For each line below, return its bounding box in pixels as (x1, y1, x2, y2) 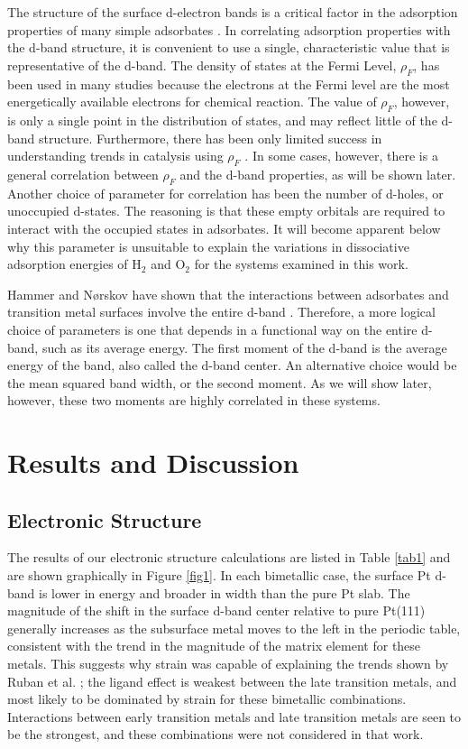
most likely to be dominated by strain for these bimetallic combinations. (7, 689, 407, 708)
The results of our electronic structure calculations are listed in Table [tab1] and (7, 548, 451, 567)
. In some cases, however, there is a (244, 146, 438, 165)
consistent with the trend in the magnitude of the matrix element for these (7, 636, 421, 655)
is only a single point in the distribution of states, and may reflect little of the (7, 110, 437, 129)
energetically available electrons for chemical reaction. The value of (7, 92, 377, 111)
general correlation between (7, 164, 159, 183)
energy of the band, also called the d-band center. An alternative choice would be (7, 356, 457, 374)
